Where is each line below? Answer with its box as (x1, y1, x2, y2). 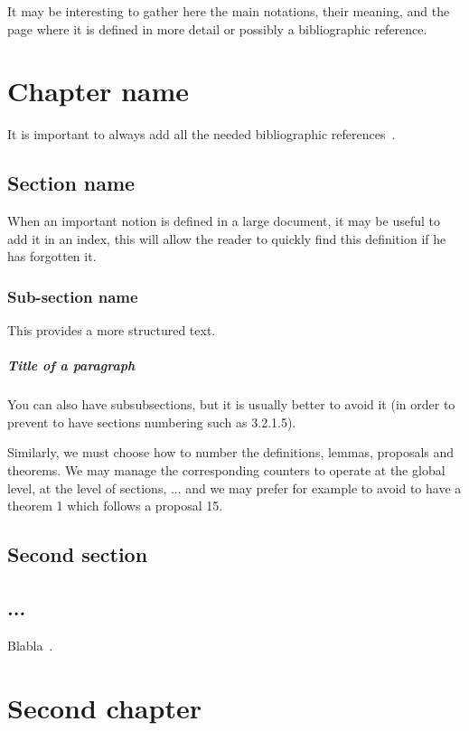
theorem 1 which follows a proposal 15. (7, 496, 223, 515)
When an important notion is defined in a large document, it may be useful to (7, 211, 440, 230)
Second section (7, 540, 148, 568)
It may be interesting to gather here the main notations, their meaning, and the (7, 2, 450, 20)
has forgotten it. (7, 247, 97, 266)
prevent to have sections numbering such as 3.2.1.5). (7, 412, 296, 431)
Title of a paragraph (7, 356, 136, 375)
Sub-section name (7, 285, 138, 307)
